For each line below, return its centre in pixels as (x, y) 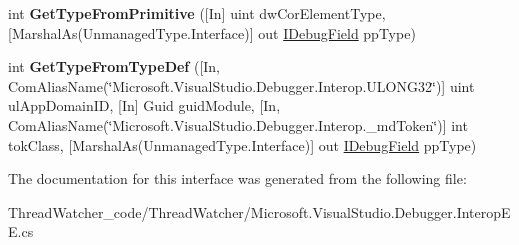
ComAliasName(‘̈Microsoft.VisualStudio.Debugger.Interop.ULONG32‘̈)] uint (241, 85)
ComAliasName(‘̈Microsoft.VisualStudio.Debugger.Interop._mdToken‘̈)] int (238, 124)
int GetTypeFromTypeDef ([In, (114, 66)
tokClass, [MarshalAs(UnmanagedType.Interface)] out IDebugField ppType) (242, 144)
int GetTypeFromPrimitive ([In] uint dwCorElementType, (197, 13)
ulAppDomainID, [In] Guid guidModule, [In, (144, 105)
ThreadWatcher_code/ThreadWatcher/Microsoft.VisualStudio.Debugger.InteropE (259, 211)
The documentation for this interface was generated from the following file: (237, 178)
